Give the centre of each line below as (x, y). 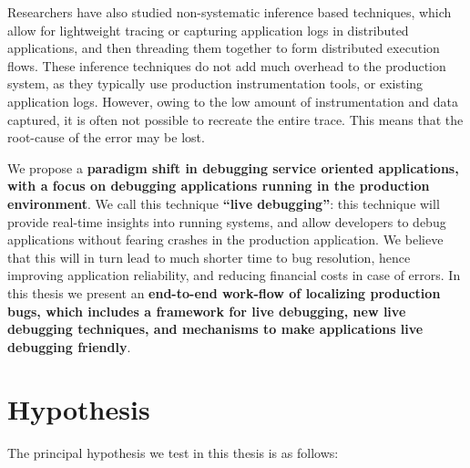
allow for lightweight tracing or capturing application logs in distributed (208, 30)
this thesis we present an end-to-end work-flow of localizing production (224, 292)
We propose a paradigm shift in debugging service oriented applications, (233, 167)
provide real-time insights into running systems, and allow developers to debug (227, 221)
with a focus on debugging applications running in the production (219, 186)
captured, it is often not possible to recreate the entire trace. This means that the (235, 119)
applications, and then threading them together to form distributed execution (224, 48)
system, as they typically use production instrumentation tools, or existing (215, 83)
